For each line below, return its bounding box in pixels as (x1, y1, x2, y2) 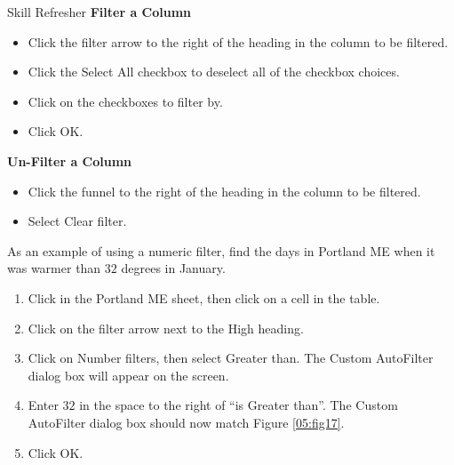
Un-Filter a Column (7, 151, 132, 170)
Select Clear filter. (28, 212, 127, 230)
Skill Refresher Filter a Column (7, 3, 192, 20)
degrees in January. (121, 259, 226, 277)
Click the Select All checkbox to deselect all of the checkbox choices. (28, 62, 400, 81)
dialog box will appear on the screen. (28, 365, 229, 384)
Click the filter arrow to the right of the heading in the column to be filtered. (28, 32, 449, 51)
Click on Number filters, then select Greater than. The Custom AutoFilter (28, 349, 434, 367)
